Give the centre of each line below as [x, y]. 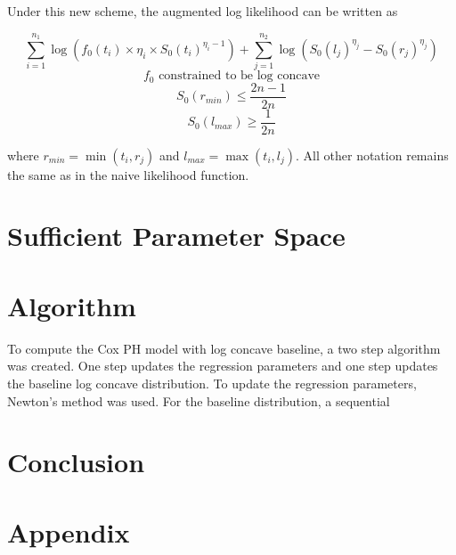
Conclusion [76, 462]
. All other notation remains [372, 155]
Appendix [69, 531]
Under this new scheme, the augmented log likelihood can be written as [203, 11]
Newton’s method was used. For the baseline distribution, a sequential [199, 400]
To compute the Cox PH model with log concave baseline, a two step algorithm [224, 348]
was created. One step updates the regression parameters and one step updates [223, 366]
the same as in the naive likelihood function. [128, 174]
